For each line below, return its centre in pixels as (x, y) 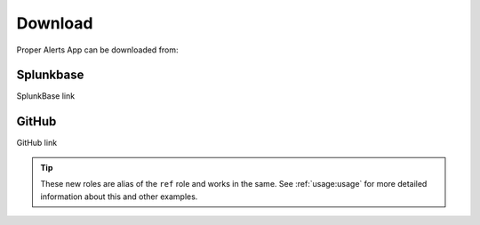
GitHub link (37, 143)
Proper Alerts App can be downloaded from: (97, 50)
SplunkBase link (46, 96)
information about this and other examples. (119, 197)
